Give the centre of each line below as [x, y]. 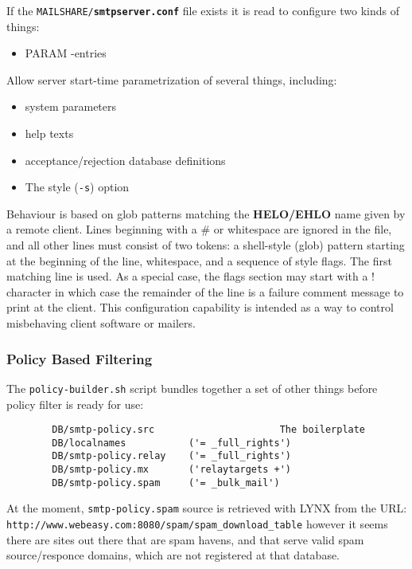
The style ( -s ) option [77, 187]
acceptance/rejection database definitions [125, 160]
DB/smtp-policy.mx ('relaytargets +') [171, 470]
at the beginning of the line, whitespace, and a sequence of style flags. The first [199, 260]
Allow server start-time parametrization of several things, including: [172, 79]
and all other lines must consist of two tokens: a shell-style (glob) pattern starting [206, 245]
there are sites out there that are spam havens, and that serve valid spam [185, 539]
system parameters [71, 106]
